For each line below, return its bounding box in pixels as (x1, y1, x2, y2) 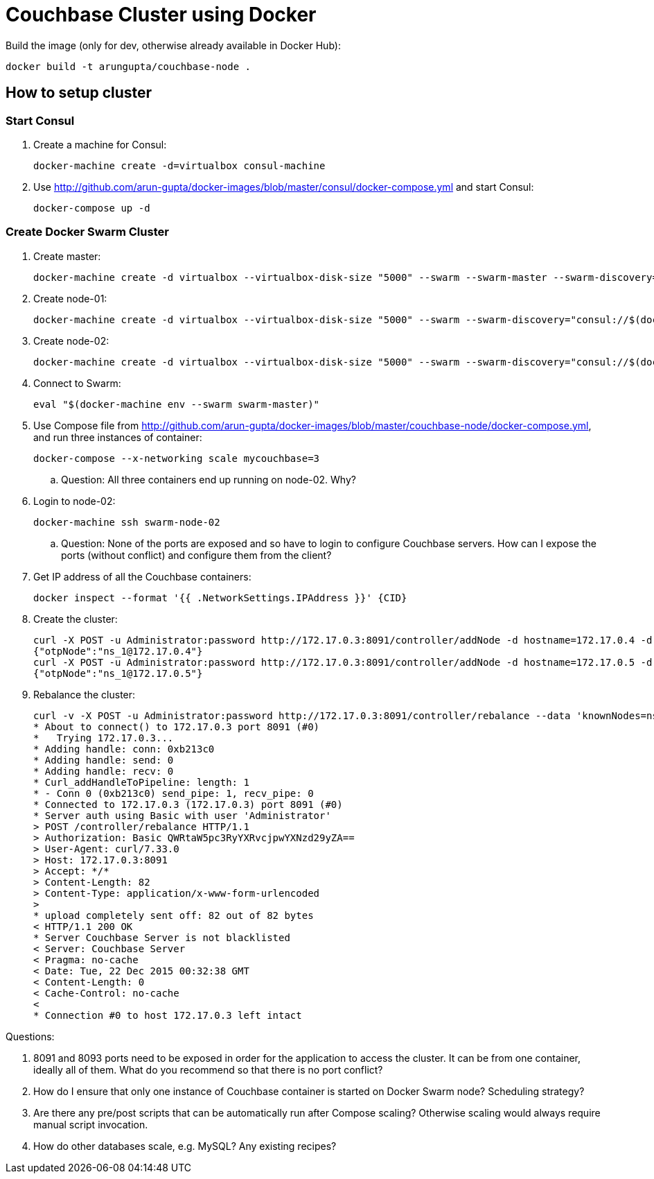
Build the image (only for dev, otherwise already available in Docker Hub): (6, 39, 341, 51)
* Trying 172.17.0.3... (33, 732, 174, 743)
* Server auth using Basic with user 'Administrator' (33, 809, 331, 821)
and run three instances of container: (33, 431, 202, 443)
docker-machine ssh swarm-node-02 (33, 516, 220, 528)
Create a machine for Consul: (33, 138, 167, 150)
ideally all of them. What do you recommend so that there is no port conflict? (33, 1063, 383, 1076)
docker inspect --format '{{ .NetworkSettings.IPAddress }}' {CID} (33, 592, 407, 603)
